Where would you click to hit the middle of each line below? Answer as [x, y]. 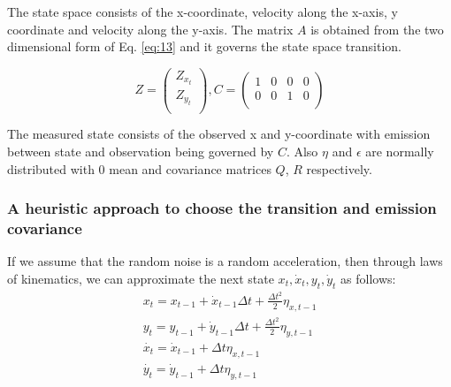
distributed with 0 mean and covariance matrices [139, 168]
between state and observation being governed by [141, 152]
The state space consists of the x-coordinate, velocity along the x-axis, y [203, 11]
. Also [302, 152]
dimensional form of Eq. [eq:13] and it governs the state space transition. [204, 46]
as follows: [368, 278]
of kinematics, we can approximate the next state [141, 278]
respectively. [339, 168]
